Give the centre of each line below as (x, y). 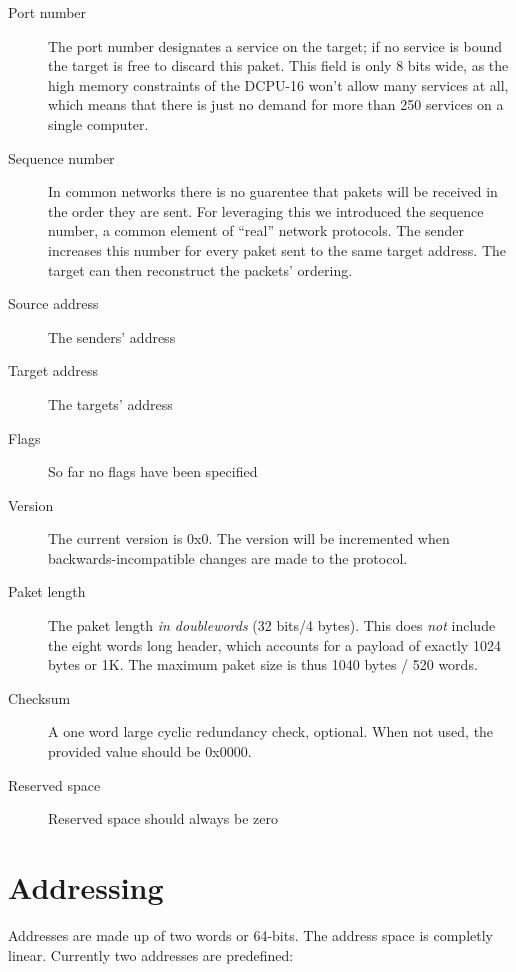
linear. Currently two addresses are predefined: (151, 954)
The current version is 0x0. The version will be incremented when (249, 538)
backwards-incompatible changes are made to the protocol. (228, 557)
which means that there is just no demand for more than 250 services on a (276, 104)
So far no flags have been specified (153, 471)
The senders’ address (112, 336)
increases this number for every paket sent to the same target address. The (277, 249)
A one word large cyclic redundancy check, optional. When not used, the (271, 731)
